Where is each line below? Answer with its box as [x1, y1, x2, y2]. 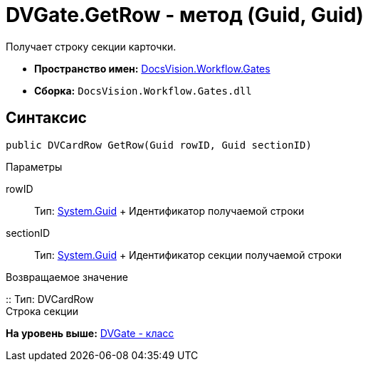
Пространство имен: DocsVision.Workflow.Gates [34, 62, 270, 75]
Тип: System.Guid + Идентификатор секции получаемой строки [34, 248, 342, 261]
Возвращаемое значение [6, 270, 128, 283]
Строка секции [6, 304, 78, 317]
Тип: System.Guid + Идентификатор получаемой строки [34, 204, 305, 217]
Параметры [6, 160, 63, 173]
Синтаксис [6, 109, 87, 127]
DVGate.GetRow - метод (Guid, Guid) [6, 3, 364, 27]
